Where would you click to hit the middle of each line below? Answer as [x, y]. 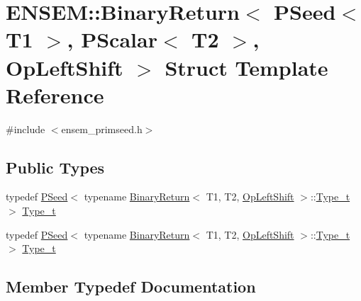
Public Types [55, 167]
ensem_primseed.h [102, 129]
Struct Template [246, 67]
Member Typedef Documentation [131, 286]
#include [26, 129]
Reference [55, 95]
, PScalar [112, 39]
